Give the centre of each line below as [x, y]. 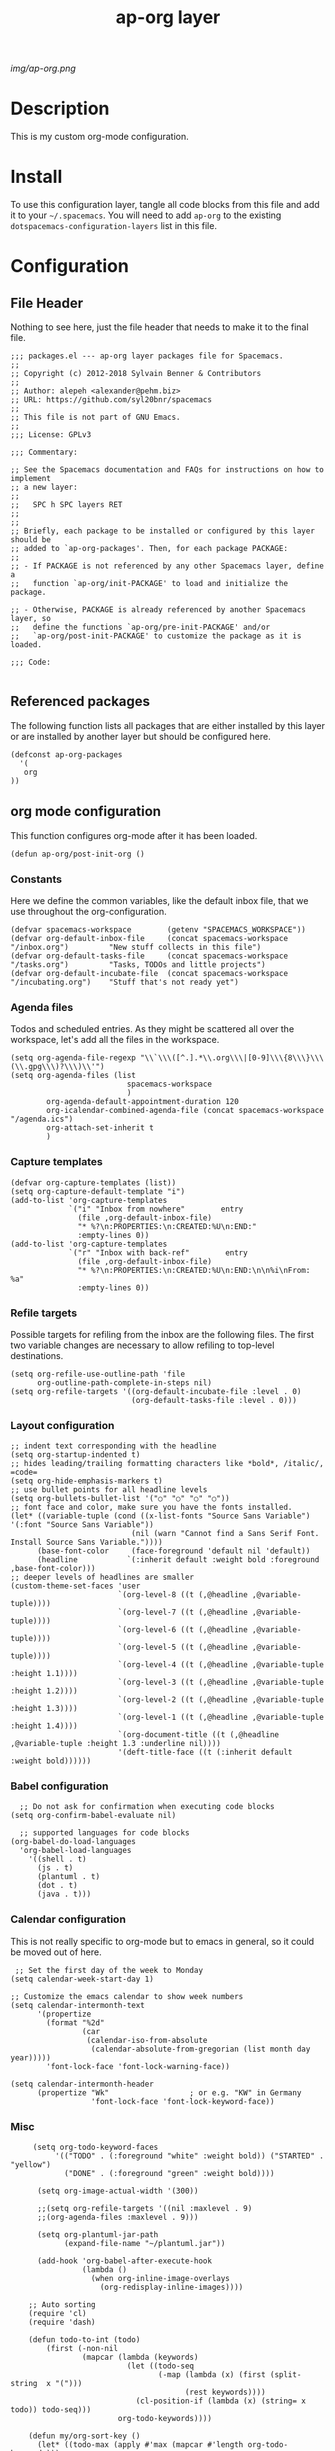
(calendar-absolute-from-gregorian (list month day [200, 2049]
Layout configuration [62, 1425]
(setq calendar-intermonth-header [82, 2084]
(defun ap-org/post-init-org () [77, 854]
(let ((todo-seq [160, 2366]
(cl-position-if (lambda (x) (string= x [221, 2401]
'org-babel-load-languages [75, 1851]
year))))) [31, 2057]
